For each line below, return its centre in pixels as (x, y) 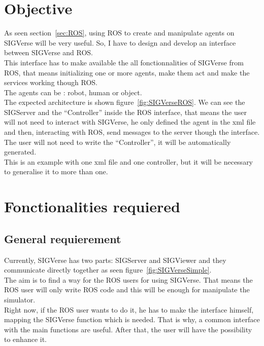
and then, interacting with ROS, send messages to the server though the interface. (132, 132)
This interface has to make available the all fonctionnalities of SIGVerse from (124, 62)
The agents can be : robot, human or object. (73, 92)
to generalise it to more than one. (56, 171)
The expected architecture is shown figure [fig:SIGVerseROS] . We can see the (125, 102)
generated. (20, 152)
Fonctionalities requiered (92, 206)
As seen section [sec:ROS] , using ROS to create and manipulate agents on (119, 33)
